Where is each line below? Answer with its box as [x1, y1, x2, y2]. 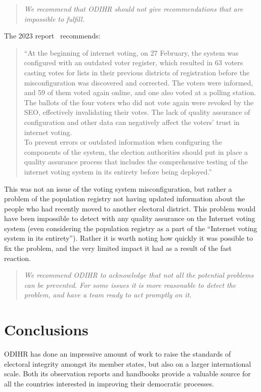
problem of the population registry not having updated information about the [4, 193, 245, 204]
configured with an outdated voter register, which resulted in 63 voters [24, 57, 243, 68]
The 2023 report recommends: [4, 30, 101, 41]
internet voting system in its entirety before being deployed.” [24, 166, 212, 177]
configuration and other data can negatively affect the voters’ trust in [24, 116, 240, 127]
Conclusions [4, 319, 89, 340]
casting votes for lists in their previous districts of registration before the [24, 67, 250, 77]
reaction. [4, 252, 31, 263]
